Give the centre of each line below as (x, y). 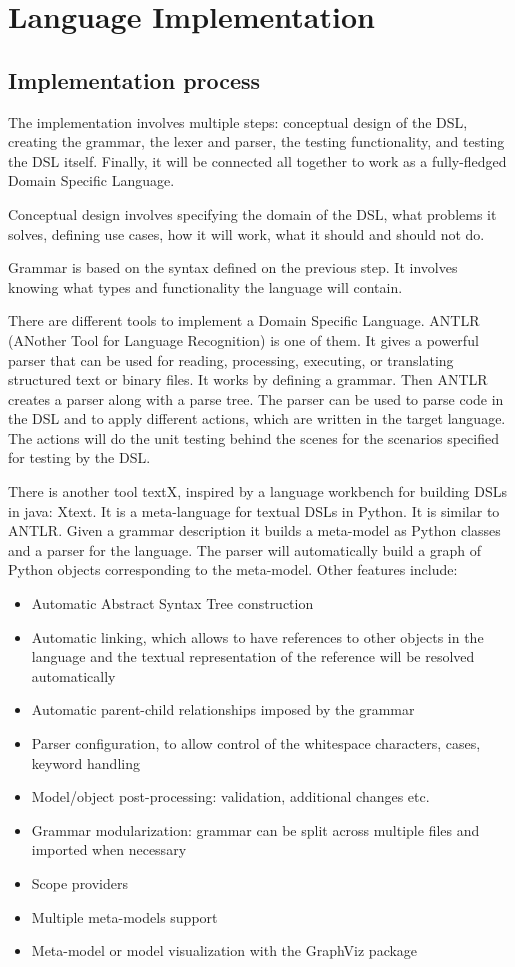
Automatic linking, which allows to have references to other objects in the (257, 636)
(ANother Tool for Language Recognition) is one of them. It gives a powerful (243, 339)
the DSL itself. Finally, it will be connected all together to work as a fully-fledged (257, 160)
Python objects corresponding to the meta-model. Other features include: (233, 569)
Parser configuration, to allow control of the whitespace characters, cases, (256, 743)
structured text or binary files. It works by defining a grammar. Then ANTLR (248, 379)
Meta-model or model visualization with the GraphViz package (224, 950)
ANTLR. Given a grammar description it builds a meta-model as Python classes (254, 530)
